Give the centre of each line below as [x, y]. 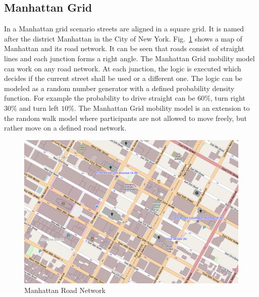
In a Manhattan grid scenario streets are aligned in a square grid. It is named [124, 29]
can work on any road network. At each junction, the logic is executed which [123, 68]
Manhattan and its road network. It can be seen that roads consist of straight [124, 48]
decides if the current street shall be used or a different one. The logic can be [123, 78]
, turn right [228, 98]
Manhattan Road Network [65, 290]
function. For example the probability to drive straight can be [100, 98]
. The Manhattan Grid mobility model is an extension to [162, 108]
